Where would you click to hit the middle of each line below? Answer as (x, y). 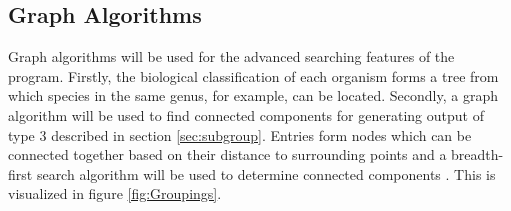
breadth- (477, 154)
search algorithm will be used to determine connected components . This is (266, 173)
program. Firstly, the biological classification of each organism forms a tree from (253, 75)
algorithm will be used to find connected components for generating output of (246, 114)
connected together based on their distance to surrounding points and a (227, 154)
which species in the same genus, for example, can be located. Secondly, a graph (253, 95)
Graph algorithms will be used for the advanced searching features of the (231, 56)
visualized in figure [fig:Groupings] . (115, 193)
